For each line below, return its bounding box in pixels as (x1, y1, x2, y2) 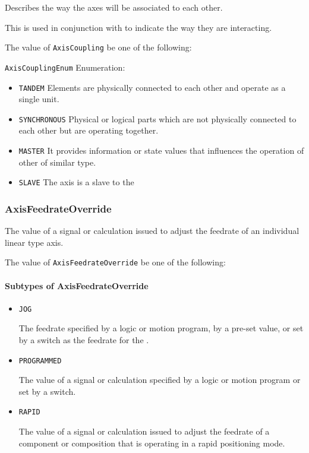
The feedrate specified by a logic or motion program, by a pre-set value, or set (18, 322, 304, 334)
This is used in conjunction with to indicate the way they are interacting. (5, 21, 272, 33)
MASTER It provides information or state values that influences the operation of (18, 144, 304, 156)
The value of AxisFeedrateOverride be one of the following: (5, 256, 226, 268)
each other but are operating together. (18, 124, 159, 137)
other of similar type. (18, 156, 96, 168)
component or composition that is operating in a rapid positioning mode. (18, 436, 285, 449)
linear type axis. (5, 236, 64, 248)
